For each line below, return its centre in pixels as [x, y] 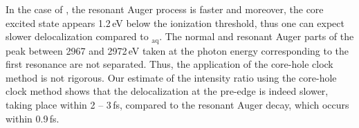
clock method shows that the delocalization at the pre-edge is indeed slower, [167, 91]
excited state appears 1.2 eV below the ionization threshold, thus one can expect [175, 22]
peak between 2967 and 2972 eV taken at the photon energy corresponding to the [177, 50]
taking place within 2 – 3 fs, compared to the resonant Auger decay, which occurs [177, 105]
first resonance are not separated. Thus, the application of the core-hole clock [169, 64]
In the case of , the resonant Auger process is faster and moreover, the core [165, 9]
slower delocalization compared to [77, 36]
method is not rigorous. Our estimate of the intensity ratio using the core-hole [171, 77]
